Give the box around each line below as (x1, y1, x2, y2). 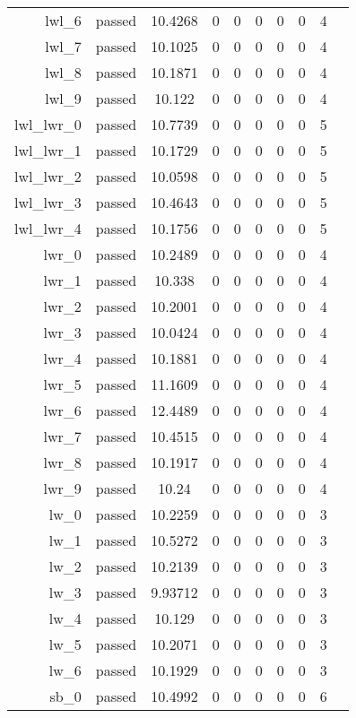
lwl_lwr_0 (14, 114, 82, 134)
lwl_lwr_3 (14, 192, 82, 212)
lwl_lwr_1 (14, 140, 82, 160)
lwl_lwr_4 (14, 218, 82, 238)
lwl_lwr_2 (14, 166, 82, 186)
